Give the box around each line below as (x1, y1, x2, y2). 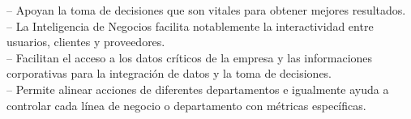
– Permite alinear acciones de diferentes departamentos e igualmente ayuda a (6, 80, 389, 97)
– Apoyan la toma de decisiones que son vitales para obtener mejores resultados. (6, 2, 406, 18)
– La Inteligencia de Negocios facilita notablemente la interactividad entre (6, 17, 374, 34)
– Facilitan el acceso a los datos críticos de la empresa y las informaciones (6, 49, 373, 66)
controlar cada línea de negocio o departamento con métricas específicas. (6, 96, 366, 113)
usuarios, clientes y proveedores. (6, 33, 165, 50)
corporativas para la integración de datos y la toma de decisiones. (6, 65, 332, 82)
